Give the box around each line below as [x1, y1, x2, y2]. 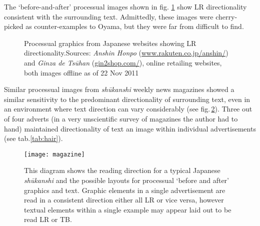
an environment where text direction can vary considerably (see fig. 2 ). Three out [4, 103, 252, 114]
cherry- [215, 11, 237, 21]
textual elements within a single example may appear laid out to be [24, 204, 231, 214]
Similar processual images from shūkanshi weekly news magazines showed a [4, 84, 234, 94]
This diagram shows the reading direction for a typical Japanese [24, 165, 220, 175]
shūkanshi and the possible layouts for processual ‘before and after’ [24, 174, 229, 185]
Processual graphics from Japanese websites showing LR [24, 37, 196, 48]
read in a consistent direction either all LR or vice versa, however [24, 194, 224, 205]
